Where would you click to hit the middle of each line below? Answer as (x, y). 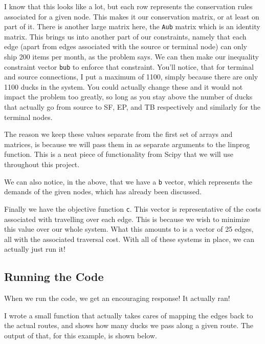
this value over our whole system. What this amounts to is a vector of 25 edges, (129, 229)
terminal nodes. (28, 117)
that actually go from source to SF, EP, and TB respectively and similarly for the (132, 107)
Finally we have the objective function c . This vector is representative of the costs (133, 208)
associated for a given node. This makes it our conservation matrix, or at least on (132, 16)
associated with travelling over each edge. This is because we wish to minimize (127, 219)
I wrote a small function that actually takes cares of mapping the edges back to (129, 315)
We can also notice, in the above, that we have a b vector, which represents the (128, 181)
